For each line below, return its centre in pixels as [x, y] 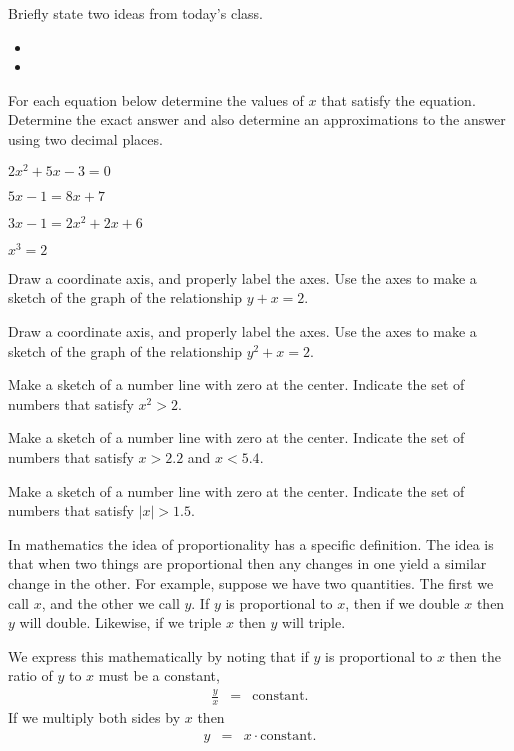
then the [475, 655]
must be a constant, [159, 675]
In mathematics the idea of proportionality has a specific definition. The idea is [251, 543]
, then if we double [402, 602]
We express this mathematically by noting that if [158, 655]
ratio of [30, 675]
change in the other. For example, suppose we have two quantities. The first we [251, 582]
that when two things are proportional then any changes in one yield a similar [247, 563]
